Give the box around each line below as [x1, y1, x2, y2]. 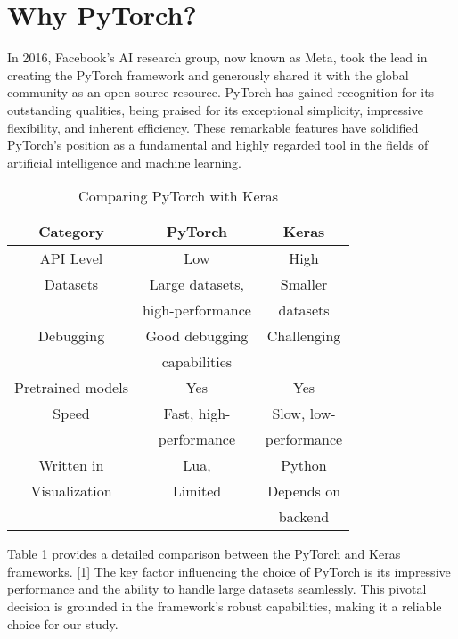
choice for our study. [7, 614, 119, 633]
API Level [39, 248, 103, 269]
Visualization [30, 480, 112, 502]
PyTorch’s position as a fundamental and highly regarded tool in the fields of [7, 135, 429, 154]
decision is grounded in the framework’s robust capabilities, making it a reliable [7, 597, 442, 616]
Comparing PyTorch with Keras [78, 185, 279, 207]
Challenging [266, 325, 341, 347]
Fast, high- [163, 403, 231, 424]
